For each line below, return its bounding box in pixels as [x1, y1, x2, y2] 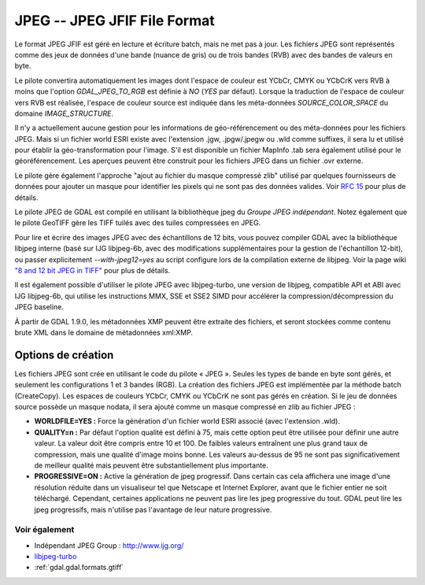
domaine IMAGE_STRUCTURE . [14, 109, 114, 118]
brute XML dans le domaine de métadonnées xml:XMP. [14, 328, 193, 337]
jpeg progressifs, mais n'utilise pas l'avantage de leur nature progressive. [34, 505, 272, 514]
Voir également [14, 524, 75, 535]
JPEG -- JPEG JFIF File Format [14, 12, 216, 29]
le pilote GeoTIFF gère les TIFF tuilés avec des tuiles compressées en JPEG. [14, 218, 261, 228]
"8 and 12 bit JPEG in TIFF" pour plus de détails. [14, 265, 171, 275]
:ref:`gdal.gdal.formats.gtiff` [34, 563, 124, 572]
